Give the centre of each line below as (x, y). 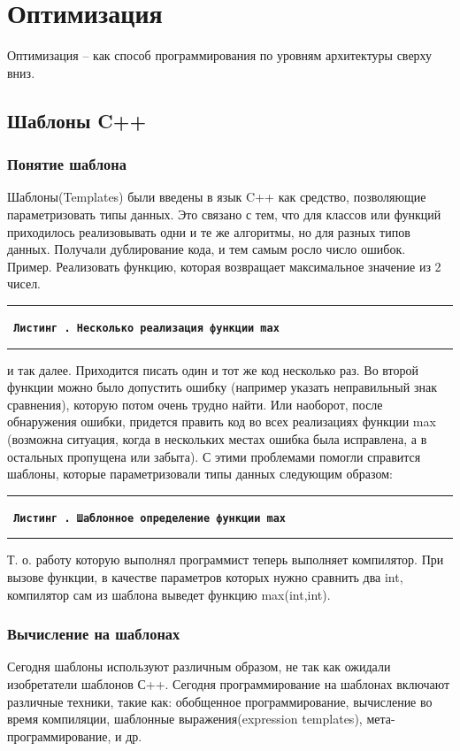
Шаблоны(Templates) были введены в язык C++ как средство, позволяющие (217, 197)
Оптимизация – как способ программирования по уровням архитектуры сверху (220, 55)
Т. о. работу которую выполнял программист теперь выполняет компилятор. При (226, 559)
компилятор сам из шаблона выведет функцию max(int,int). (169, 594)
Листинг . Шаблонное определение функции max (149, 518)
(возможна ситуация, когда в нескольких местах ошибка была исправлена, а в (217, 438)
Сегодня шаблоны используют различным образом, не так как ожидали (199, 667)
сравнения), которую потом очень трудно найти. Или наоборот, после (195, 404)
